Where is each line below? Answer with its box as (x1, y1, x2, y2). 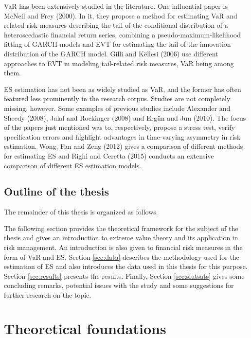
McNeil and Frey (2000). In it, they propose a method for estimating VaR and (4, 10, 237, 20)
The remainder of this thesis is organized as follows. (4, 207, 158, 217)
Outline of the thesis (4, 184, 109, 199)
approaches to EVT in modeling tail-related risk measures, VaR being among (4, 58, 234, 68)
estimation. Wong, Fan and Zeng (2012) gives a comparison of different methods (4, 141, 243, 151)
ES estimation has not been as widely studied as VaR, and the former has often (4, 84, 241, 94)
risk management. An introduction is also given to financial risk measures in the (4, 242, 243, 252)
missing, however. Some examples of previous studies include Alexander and (4, 103, 231, 113)
